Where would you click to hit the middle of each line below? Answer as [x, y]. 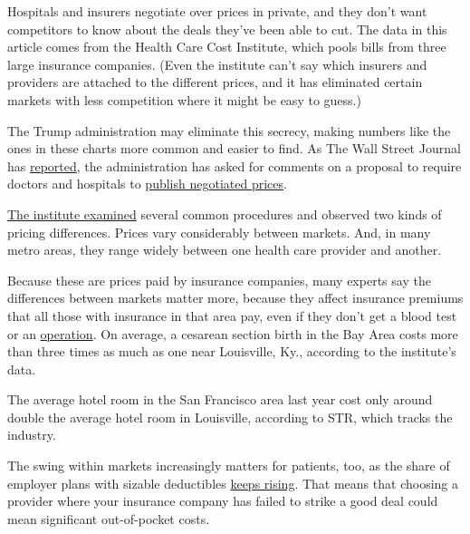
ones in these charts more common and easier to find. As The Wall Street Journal [234, 148]
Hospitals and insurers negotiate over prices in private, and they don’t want [217, 11]
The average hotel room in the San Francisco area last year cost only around [220, 399]
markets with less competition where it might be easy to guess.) [184, 99]
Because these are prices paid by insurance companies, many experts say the [219, 280]
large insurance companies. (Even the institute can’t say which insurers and [217, 64]
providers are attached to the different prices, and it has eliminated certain [215, 82]
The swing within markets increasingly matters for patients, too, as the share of [229, 466]
